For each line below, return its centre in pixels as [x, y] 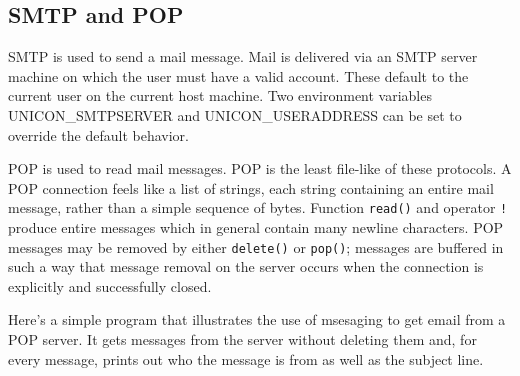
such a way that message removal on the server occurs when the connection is [246, 266]
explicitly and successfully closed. [110, 285]
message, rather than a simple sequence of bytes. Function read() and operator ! [258, 207]
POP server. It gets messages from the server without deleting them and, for [242, 339]
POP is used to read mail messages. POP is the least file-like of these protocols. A [260, 168]
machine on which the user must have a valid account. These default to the [238, 75]
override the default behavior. [98, 134]
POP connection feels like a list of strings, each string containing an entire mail [251, 187]
